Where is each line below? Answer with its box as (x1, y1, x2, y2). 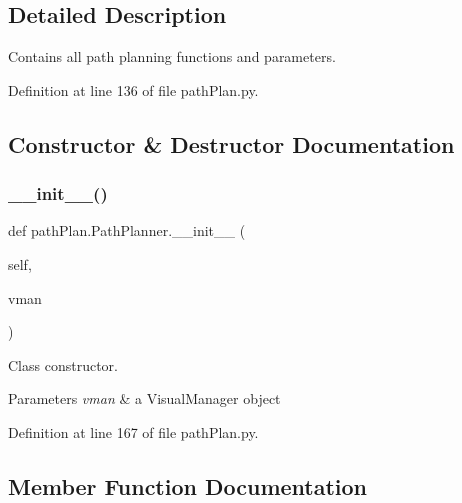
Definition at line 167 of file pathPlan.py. (8, 421, 259, 442)
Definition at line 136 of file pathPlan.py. (8, 79, 259, 100)
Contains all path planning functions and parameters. (8, 46, 336, 67)
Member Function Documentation (8, 470, 368, 501)
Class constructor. (8, 354, 118, 375)
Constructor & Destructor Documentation (8, 128, 455, 159)
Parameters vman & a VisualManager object (8, 388, 281, 409)
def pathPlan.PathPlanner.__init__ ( (8, 220, 246, 241)
